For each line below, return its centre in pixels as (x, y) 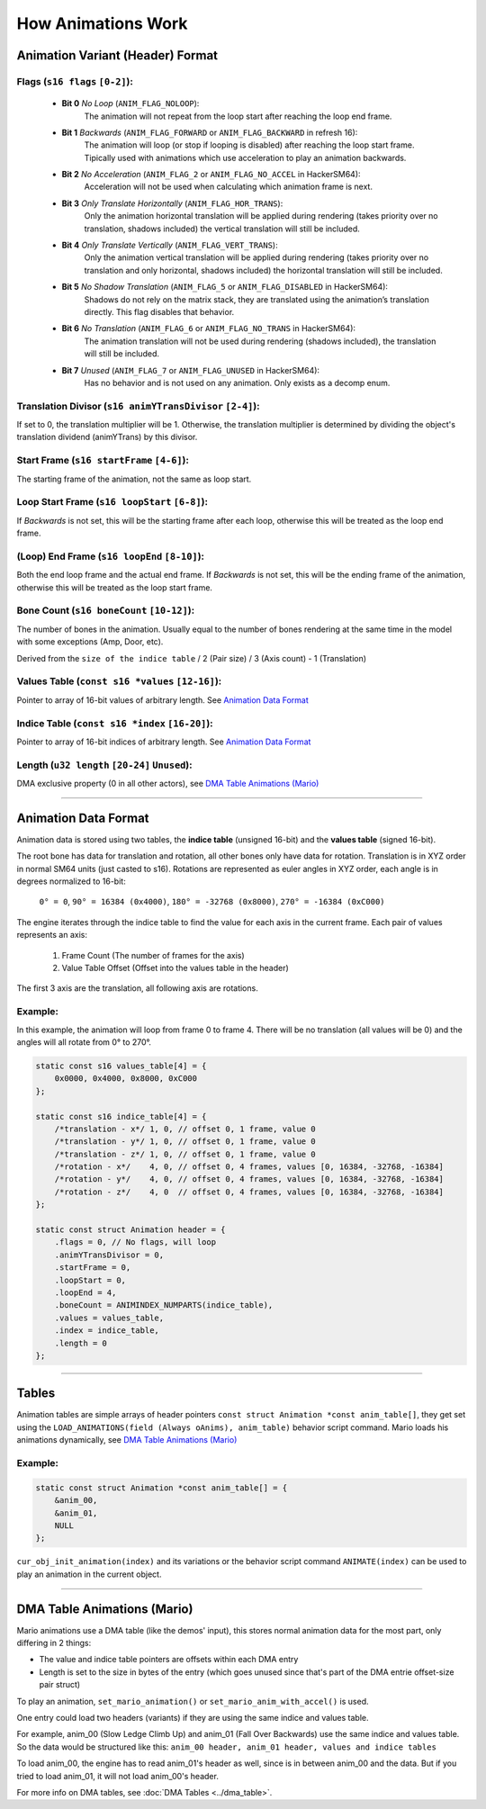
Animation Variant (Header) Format (117, 55)
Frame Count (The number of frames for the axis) (153, 955)
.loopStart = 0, (90, 1280)
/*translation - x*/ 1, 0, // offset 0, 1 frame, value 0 (185, 1129)
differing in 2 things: (54, 1643)
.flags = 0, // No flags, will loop (135, 1242)
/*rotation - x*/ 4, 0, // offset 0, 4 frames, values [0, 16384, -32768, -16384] (249, 1167)
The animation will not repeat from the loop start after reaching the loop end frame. (238, 116)
